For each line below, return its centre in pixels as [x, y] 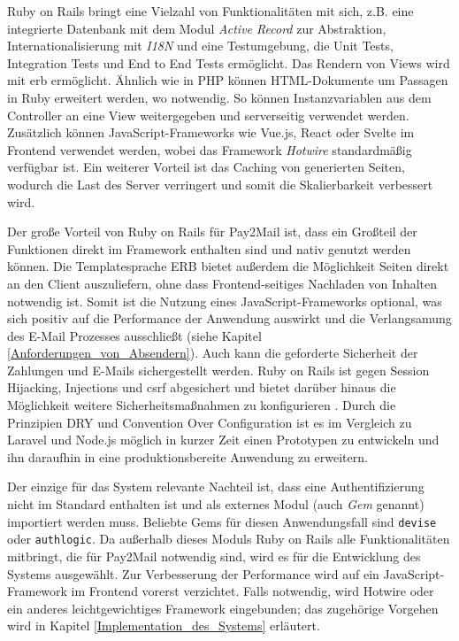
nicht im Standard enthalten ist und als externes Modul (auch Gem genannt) [216, 504]
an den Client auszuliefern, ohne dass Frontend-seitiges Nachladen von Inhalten [222, 283]
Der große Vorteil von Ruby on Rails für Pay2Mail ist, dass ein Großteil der [212, 232]
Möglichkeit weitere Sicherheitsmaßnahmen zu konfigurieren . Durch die [202, 405]
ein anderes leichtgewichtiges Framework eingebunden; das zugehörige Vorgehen [223, 608]
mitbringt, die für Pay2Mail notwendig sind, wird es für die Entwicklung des [214, 556]
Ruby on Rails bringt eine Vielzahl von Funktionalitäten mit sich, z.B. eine [210, 11]
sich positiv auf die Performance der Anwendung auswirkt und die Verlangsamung [229, 318]
